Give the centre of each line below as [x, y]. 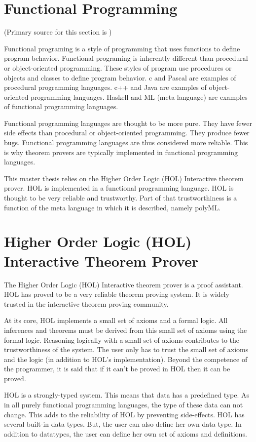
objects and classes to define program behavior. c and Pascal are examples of [120, 77]
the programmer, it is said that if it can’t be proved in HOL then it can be [117, 369]
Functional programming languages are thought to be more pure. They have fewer [128, 123]
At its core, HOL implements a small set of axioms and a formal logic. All [116, 320]
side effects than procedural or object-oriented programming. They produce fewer [127, 133]
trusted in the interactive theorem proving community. [86, 303]
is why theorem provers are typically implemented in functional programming [121, 152]
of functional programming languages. [61, 106]
